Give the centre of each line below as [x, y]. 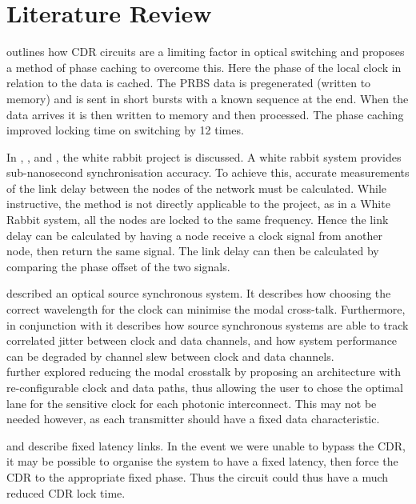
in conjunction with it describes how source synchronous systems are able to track [208, 324]
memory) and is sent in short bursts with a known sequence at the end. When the [208, 98]
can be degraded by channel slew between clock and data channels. [170, 356]
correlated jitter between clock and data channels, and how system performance [202, 340]
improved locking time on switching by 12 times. [125, 130]
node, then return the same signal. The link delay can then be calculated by [193, 251]
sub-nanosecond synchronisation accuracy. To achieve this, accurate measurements [208, 172]
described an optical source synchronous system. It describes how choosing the [199, 293]
